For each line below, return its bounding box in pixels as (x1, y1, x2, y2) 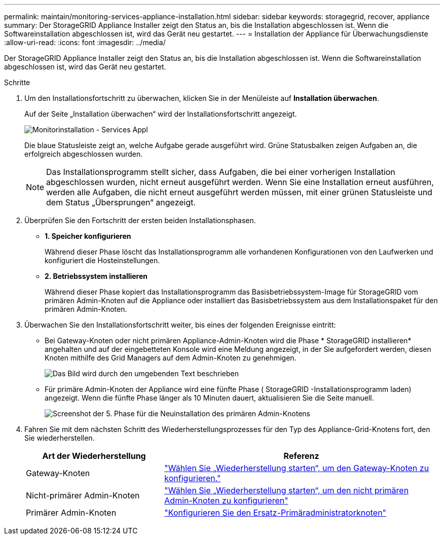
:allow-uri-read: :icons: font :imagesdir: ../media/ (4, 38, 166, 47)
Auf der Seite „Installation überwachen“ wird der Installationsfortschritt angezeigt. (24, 110, 297, 118)
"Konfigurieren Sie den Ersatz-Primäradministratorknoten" (164, 508, 387, 518)
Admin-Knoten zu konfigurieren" (164, 495, 288, 506)
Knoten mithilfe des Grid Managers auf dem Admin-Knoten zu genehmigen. (45, 353, 297, 362)
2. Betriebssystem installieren (45, 272, 148, 280)
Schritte (4, 78, 30, 87)
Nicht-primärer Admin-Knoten (26, 490, 140, 500)
